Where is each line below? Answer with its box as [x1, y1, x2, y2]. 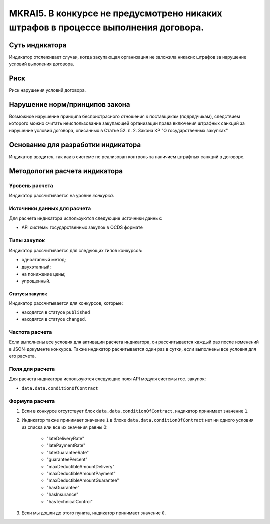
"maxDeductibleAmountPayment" [46, 471, 116, 477]
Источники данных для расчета [9, 205, 91, 212]
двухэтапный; [21, 264, 51, 270]
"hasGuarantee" [46, 484, 80, 490]
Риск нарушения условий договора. [9, 87, 86, 93]
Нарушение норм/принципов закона [9, 100, 130, 109]
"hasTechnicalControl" [46, 498, 93, 504]
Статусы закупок [9, 291, 47, 297]
